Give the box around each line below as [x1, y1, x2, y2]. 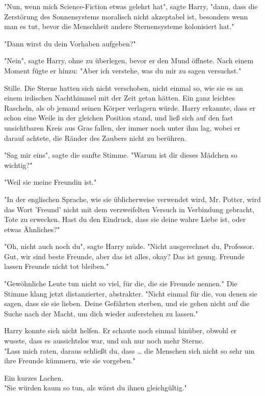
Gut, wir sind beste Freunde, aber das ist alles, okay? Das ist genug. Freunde [4, 251, 245, 261]
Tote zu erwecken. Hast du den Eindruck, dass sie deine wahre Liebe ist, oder [4, 214, 246, 225]
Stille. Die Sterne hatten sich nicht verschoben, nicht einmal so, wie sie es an [4, 82, 243, 93]
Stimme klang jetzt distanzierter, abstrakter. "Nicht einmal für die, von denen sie [4, 288, 257, 299]
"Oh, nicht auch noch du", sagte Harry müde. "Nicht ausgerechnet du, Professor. [4, 241, 255, 252]
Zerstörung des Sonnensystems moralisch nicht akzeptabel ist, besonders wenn [4, 11, 248, 21]
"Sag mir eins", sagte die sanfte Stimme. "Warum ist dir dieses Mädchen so [4, 150, 237, 160]
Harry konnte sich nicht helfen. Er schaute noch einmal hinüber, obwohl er [4, 325, 237, 336]
